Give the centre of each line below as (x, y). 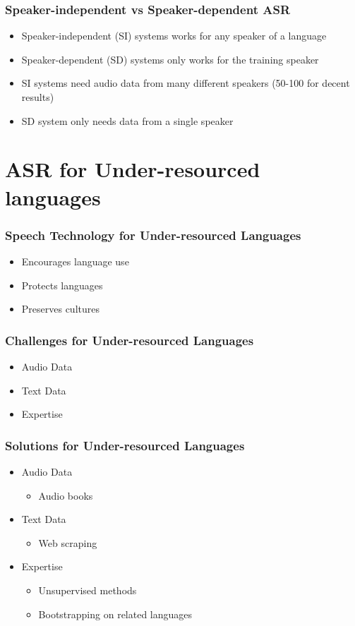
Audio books (66, 495)
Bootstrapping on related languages (115, 614)
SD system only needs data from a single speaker (127, 120)
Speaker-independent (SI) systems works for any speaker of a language (174, 36)
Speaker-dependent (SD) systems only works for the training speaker (170, 59)
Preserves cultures (60, 309)
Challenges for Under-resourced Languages (130, 340)
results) (38, 97)
